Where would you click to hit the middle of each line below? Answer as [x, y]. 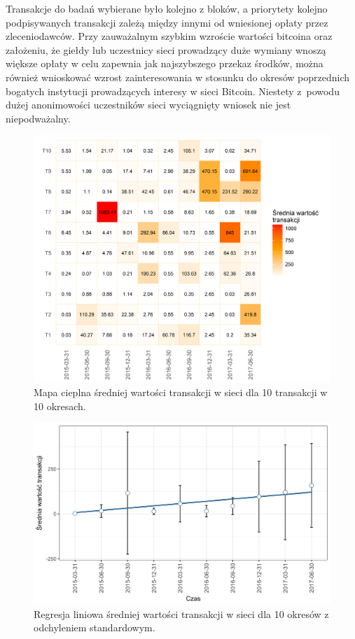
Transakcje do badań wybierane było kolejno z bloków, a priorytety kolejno [167, 8]
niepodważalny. [38, 118]
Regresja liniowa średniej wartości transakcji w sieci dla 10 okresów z [181, 613]
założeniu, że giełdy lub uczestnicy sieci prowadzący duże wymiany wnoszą [166, 49]
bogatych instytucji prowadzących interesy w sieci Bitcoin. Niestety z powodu [173, 91]
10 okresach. [60, 406]
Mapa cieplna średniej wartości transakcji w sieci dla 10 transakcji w [181, 392]
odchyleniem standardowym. [95, 627]
